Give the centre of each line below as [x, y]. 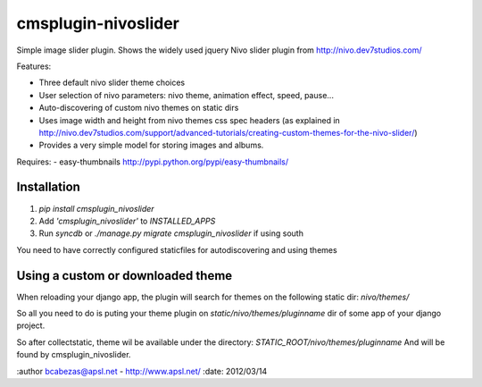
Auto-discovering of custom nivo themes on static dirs [139, 108]
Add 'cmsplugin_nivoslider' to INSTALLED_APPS [127, 221]
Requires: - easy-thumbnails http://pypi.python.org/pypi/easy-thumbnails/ [153, 162]
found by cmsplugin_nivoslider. [74, 355]
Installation [48, 187]
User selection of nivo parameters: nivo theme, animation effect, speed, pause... [187, 95]
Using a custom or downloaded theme [125, 276]
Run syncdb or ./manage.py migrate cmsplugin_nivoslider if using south [171, 233]
